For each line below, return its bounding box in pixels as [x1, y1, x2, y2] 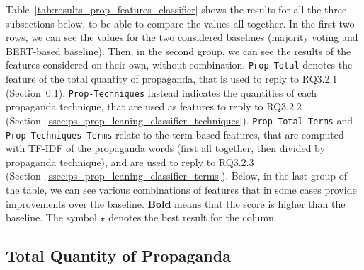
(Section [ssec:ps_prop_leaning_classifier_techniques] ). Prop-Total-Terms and [6, 112, 353, 127]
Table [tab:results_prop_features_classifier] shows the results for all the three [6, 2, 347, 16]
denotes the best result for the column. [108, 210, 277, 225]
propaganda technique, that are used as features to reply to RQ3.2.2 [6, 99, 302, 114]
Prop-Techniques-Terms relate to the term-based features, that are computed [6, 127, 344, 141]
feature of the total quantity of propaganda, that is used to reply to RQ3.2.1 [6, 71, 338, 86]
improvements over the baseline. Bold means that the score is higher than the [6, 196, 346, 211]
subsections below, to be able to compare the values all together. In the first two [6, 16, 355, 30]
